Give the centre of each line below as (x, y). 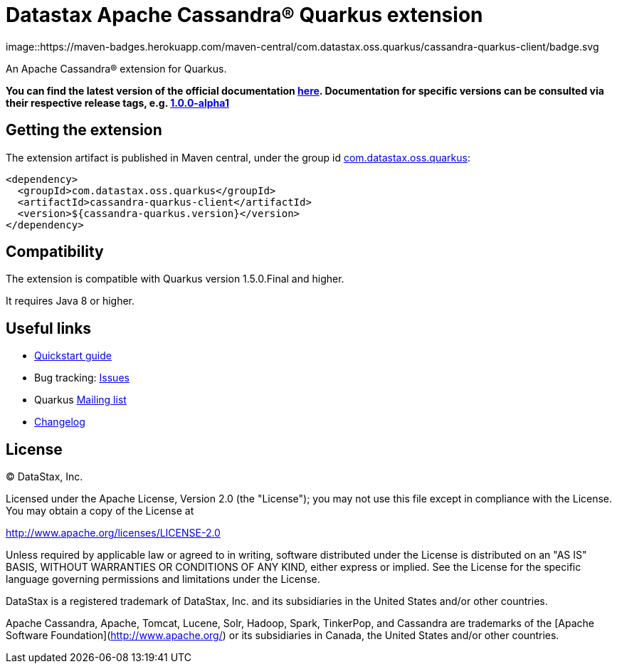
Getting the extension (84, 130)
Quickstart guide (73, 356)
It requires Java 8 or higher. (70, 301)
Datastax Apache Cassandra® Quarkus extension (244, 15)
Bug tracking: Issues (82, 378)
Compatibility (55, 252)
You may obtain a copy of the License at (100, 511)
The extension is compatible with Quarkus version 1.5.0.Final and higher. (175, 279)
